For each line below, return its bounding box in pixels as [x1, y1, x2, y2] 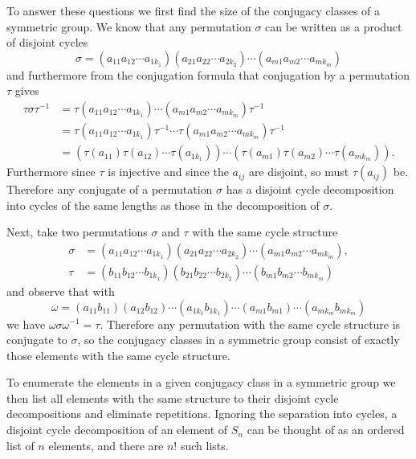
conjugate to [6, 331, 67, 348]
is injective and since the [108, 163, 229, 180]
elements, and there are [48, 436, 164, 453]
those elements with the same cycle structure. [6, 346, 230, 363]
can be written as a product [265, 18, 402, 35]
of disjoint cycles [6, 34, 88, 51]
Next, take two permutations [6, 223, 148, 240]
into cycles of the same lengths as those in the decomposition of [6, 196, 320, 213]
